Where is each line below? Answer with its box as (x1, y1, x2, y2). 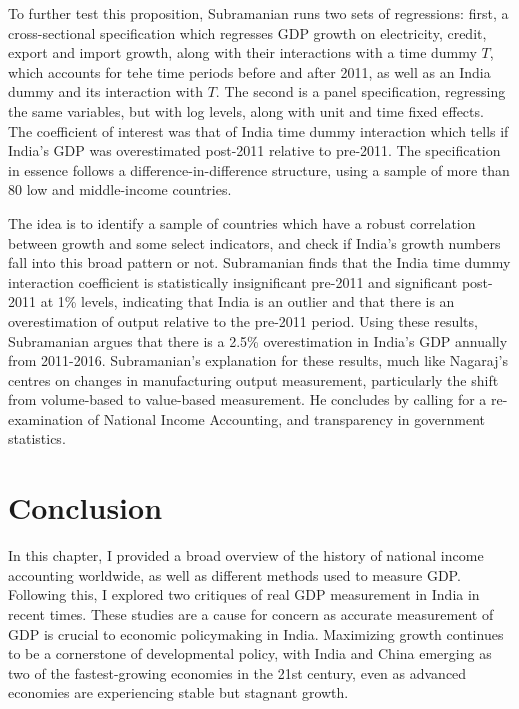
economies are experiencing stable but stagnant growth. (8, 682, 349, 703)
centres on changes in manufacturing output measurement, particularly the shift (8, 369, 499, 390)
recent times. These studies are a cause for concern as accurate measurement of (8, 603, 494, 624)
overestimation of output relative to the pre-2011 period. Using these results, (8, 310, 478, 331)
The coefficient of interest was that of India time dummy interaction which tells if (8, 120, 509, 141)
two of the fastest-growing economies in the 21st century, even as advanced (8, 662, 467, 683)
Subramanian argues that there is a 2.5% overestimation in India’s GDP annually (8, 330, 508, 351)
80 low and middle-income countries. (8, 179, 232, 200)
